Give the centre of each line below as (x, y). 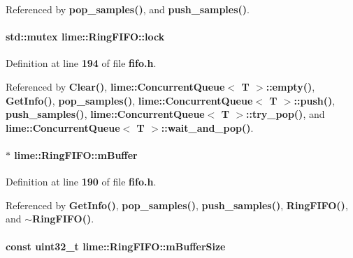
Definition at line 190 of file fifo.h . (81, 182)
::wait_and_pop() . (207, 127)
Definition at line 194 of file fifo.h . (81, 63)
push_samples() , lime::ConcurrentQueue (105, 114)
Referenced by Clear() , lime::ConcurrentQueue (115, 86)
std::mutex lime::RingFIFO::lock (85, 37)
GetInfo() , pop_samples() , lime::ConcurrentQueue (129, 100)
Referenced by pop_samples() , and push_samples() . (128, 9)
